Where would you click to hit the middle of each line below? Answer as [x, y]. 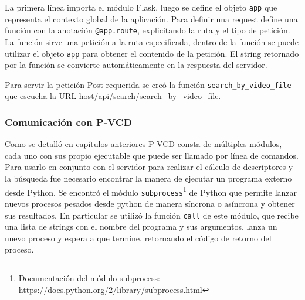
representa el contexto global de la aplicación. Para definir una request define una [151, 18]
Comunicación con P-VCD [68, 122]
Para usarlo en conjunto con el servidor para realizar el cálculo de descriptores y [149, 167]
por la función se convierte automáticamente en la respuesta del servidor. [136, 65]
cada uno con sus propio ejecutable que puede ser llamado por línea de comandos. [152, 155]
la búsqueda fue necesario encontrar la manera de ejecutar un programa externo [148, 178]
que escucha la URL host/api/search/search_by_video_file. [113, 96]
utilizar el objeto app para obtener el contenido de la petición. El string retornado [152, 53]
